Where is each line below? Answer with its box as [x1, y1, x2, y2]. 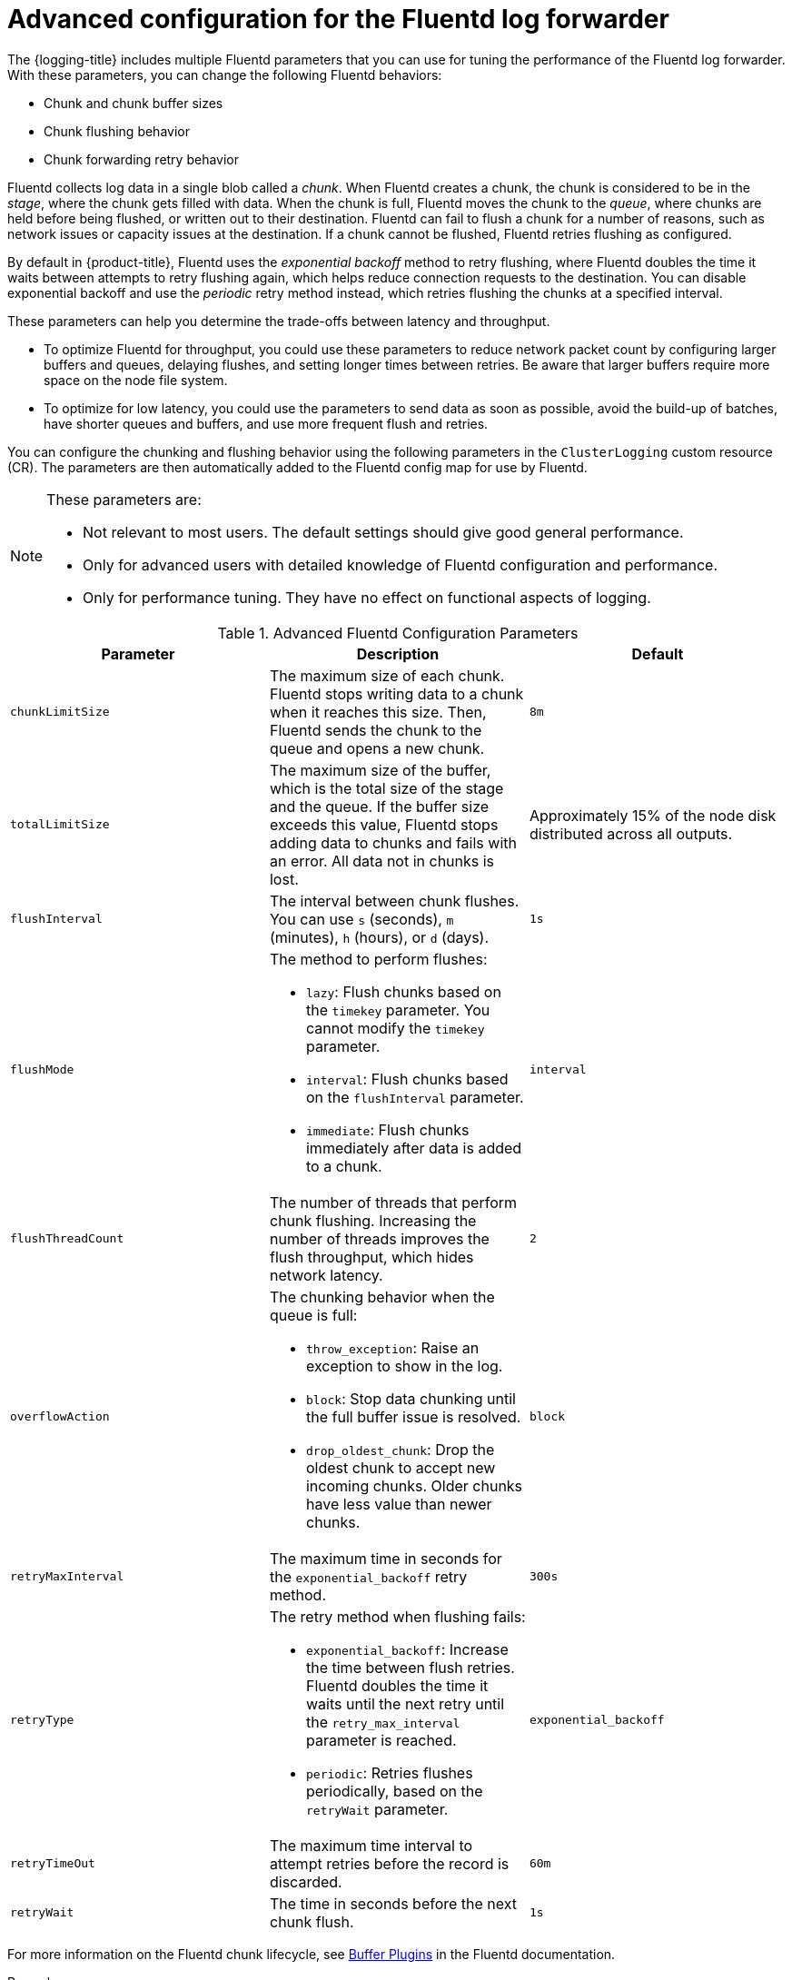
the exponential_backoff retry [269, 1567, 468, 1586]
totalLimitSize [10, 817, 110, 832]
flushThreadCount [10, 1232, 124, 1246]
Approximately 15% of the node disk [529, 806, 777, 825]
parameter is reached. [305, 1730, 457, 1749]
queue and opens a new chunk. [269, 738, 485, 757]
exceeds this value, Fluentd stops [269, 815, 499, 834]
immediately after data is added [305, 1138, 522, 1157]
